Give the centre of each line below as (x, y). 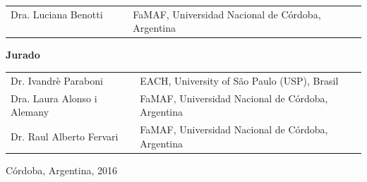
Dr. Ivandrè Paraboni (57, 80)
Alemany (30, 112)
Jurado (23, 55)
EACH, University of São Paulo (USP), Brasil (239, 80)
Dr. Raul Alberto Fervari (65, 136)
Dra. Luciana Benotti (57, 14)
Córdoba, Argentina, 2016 (61, 170)
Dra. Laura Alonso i (54, 98)
